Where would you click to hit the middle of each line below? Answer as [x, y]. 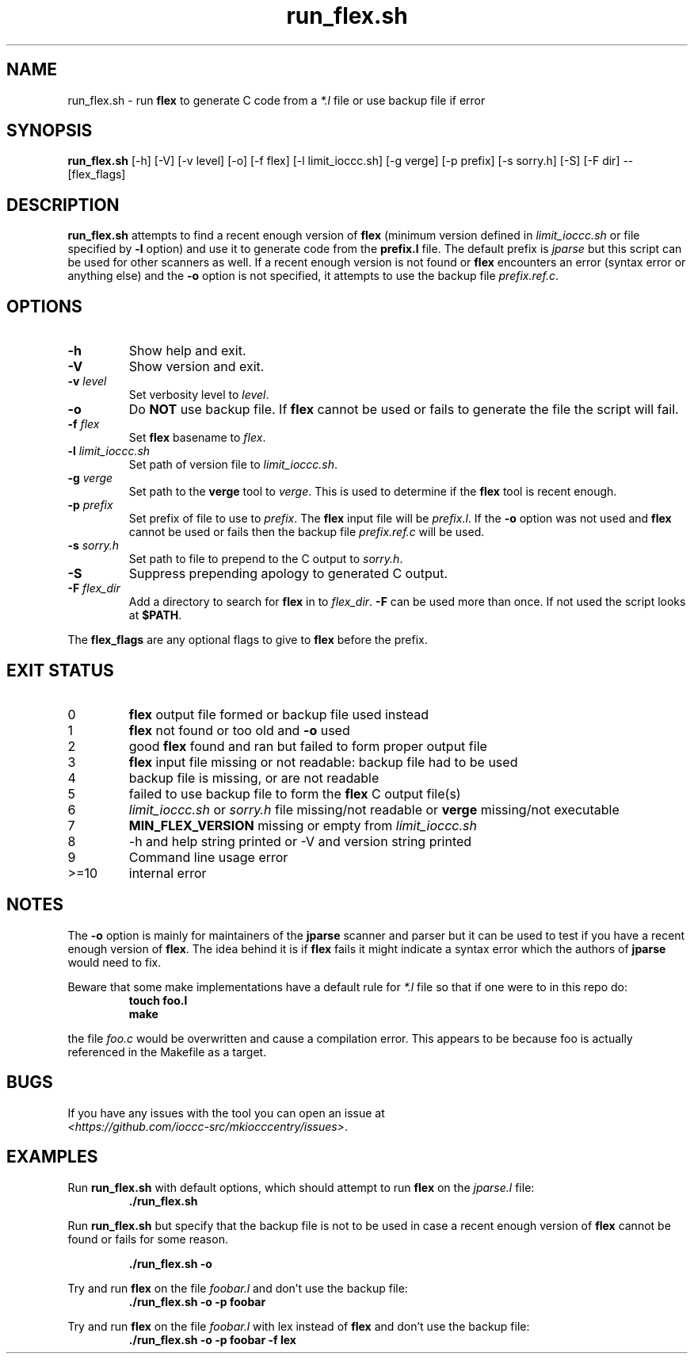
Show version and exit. [196, 367]
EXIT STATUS [60, 670]
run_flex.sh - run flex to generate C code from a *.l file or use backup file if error [276, 100]
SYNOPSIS [50, 131]
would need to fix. [114, 962]
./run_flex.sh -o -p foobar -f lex [212, 1339]
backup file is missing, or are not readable [254, 778]
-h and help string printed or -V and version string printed [300, 841]
